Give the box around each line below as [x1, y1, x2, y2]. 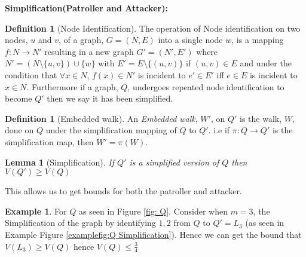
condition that [5, 68, 57, 81]
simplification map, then [5, 135, 94, 148]
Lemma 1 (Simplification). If [5, 155, 114, 168]
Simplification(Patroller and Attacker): [5, 2, 168, 14]
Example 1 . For [5, 204, 67, 217]
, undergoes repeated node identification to [127, 80, 284, 93]
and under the [240, 57, 292, 69]
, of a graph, [58, 33, 104, 46]
